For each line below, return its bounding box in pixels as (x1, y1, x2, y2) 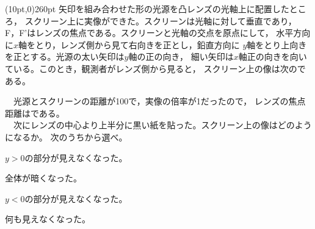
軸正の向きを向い (238, 50, 307, 63)
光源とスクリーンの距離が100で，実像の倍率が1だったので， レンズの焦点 (13, 95, 306, 107)
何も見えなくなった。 (5, 213, 90, 225)
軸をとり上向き (247, 38, 307, 51)
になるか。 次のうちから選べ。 (5, 130, 128, 143)
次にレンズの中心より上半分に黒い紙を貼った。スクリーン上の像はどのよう (13, 118, 312, 131)
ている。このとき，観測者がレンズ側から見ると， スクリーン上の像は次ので (5, 62, 306, 75)
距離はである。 (5, 106, 65, 119)
